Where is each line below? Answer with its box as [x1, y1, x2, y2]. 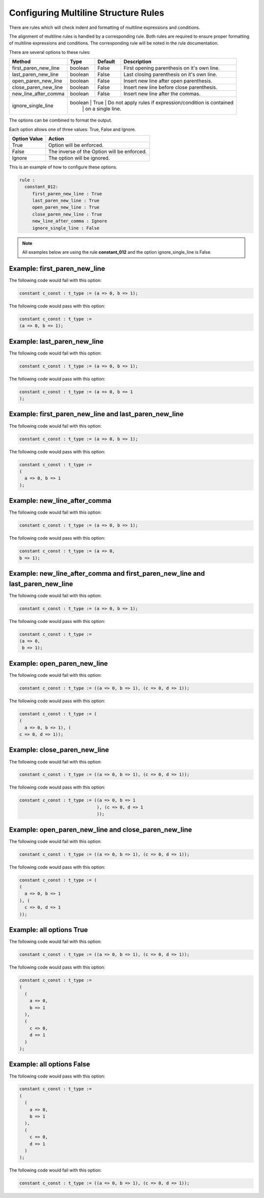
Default [97, 58, 115, 65]
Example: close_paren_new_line [9, 746, 110, 754]
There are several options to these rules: [9, 49, 90, 55]
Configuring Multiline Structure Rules [9, 7, 164, 18]
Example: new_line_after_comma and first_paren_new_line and [9, 569, 205, 577]
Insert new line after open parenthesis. [123, 77, 213, 84]
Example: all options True [9, 926, 88, 934]
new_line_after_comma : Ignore [32, 218, 108, 224]
